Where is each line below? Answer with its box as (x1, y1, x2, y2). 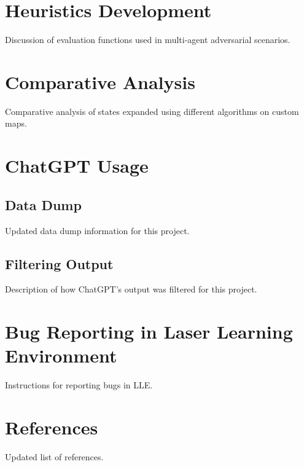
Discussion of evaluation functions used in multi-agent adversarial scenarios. (5, 33, 290, 46)
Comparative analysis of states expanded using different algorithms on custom (5, 104, 299, 117)
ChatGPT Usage (5, 153, 149, 178)
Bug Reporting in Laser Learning (5, 319, 293, 344)
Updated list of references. (5, 450, 104, 463)
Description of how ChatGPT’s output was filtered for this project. (5, 283, 257, 296)
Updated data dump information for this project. (5, 224, 190, 237)
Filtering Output (5, 254, 114, 273)
